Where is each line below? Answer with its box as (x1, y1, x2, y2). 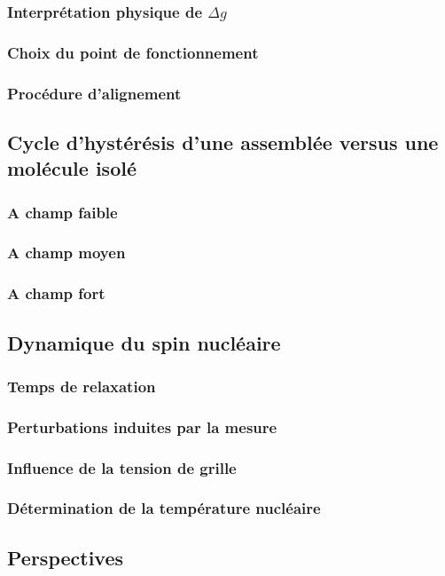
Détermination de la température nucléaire (7, 497, 321, 519)
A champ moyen (7, 241, 126, 264)
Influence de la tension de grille (7, 456, 237, 478)
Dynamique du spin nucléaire (7, 328, 281, 356)
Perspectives (7, 543, 124, 571)
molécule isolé (7, 154, 137, 182)
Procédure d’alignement (7, 82, 182, 104)
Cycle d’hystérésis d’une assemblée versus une (7, 128, 439, 155)
